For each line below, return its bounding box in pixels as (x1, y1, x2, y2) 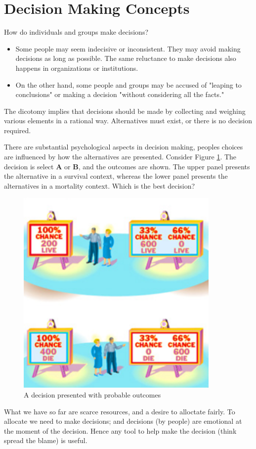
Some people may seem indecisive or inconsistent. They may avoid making (15, 43, 241, 53)
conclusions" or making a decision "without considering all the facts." (15, 89, 224, 100)
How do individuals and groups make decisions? (4, 27, 149, 37)
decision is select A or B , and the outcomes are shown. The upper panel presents (4, 161, 250, 171)
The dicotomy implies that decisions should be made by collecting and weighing (4, 105, 246, 116)
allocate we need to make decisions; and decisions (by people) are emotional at (4, 416, 242, 426)
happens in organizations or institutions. (15, 62, 138, 73)
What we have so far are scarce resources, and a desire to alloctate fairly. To (4, 406, 235, 416)
